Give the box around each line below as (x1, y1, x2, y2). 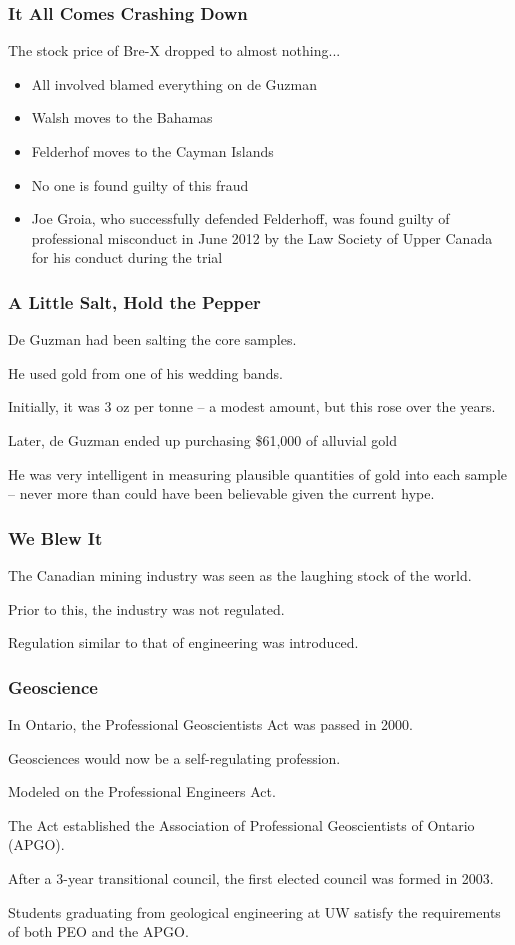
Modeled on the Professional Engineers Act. (8, 781, 276, 802)
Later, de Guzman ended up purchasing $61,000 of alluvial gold (8, 429, 397, 450)
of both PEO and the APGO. (8, 921, 189, 942)
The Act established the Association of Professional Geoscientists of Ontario (8, 814, 475, 835)
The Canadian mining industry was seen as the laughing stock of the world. (8, 564, 472, 585)
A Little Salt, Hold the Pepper (8, 289, 261, 314)
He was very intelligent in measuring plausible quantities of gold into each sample (8, 463, 507, 484)
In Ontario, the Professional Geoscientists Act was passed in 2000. (8, 713, 414, 734)
